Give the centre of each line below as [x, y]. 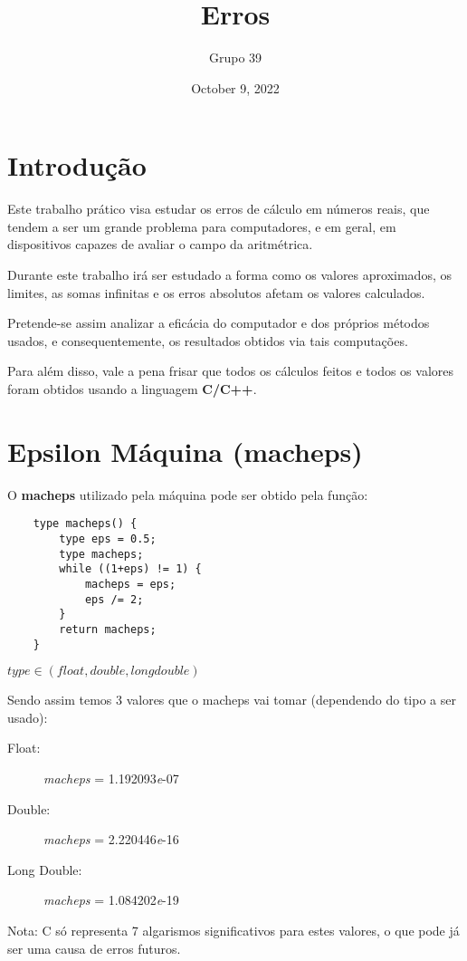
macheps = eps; [130, 584]
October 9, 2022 [235, 87]
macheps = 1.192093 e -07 [111, 778]
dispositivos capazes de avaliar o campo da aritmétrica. [160, 244]
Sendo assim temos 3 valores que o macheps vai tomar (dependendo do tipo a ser [232, 700]
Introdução [77, 165]
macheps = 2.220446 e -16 [111, 839]
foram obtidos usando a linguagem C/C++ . [132, 389]
